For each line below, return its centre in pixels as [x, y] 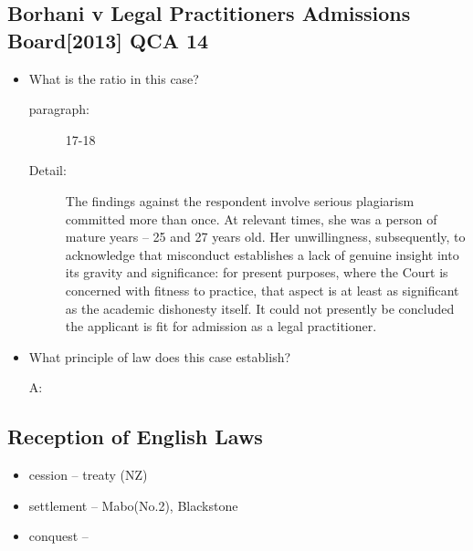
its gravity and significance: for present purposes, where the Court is [257, 272]
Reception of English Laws [135, 437]
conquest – [58, 536]
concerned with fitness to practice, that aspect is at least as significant [262, 290]
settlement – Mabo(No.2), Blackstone [133, 505]
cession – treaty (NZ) [88, 475]
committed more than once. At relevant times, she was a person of [251, 218]
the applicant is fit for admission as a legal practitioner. [221, 326]
